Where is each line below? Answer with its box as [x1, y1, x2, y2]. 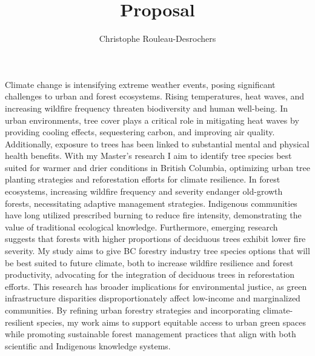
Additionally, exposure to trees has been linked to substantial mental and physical [5, 137, 310, 150]
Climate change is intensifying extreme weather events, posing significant [5, 78, 276, 90]
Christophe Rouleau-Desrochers [99, 32, 216, 45]
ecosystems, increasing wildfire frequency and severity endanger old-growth [5, 185, 283, 198]
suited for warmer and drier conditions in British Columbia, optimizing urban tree [5, 161, 311, 173]
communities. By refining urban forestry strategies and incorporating [5, 304, 260, 316]
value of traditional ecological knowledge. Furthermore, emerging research [5, 220, 278, 233]
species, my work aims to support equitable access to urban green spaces [36, 315, 307, 328]
